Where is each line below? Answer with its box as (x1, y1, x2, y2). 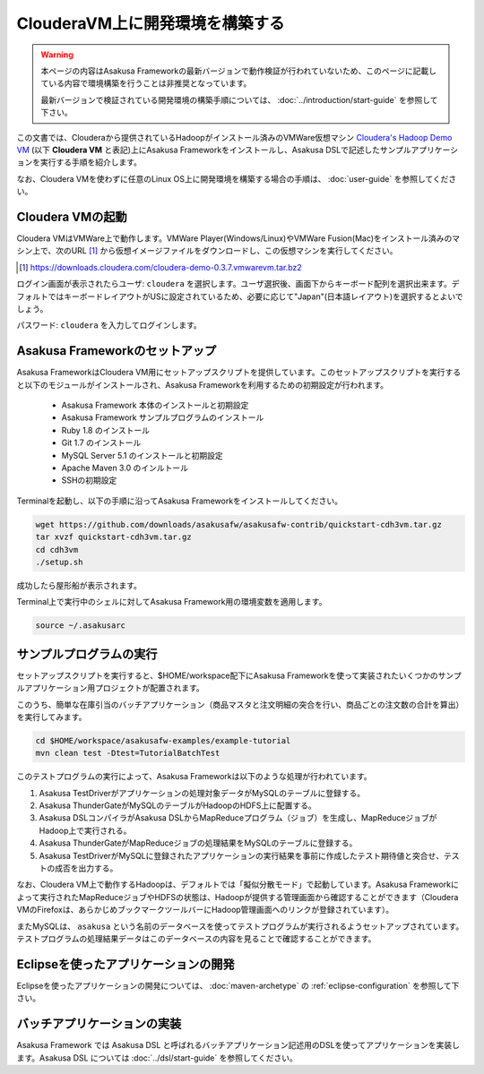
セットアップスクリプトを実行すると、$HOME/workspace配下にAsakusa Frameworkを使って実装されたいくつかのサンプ (16, 670, 462, 681)
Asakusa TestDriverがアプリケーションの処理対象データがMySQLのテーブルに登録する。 (39, 787, 366, 798)
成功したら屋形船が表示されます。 (16, 580, 143, 590)
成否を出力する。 (54, 863, 118, 873)
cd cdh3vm (35, 545, 79, 554)
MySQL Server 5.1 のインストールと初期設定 (61, 450, 223, 460)
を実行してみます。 (16, 711, 87, 722)
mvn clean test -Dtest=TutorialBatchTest (35, 748, 220, 759)
